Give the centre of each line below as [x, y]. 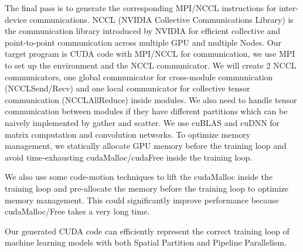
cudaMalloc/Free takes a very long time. [77, 211]
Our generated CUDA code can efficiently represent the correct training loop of [147, 231]
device [16, 19]
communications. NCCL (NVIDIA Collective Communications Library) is [161, 19]
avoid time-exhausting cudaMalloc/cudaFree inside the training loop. [129, 157]
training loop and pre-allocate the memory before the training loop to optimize [147, 188]
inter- [289, 8]
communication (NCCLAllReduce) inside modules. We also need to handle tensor [151, 99]
